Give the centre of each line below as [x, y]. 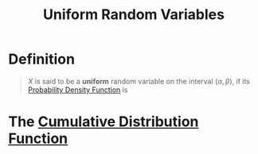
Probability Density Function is [78, 90]
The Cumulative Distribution [104, 122]
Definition [42, 59]
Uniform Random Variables [134, 15]
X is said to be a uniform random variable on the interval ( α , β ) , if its [139, 81]
